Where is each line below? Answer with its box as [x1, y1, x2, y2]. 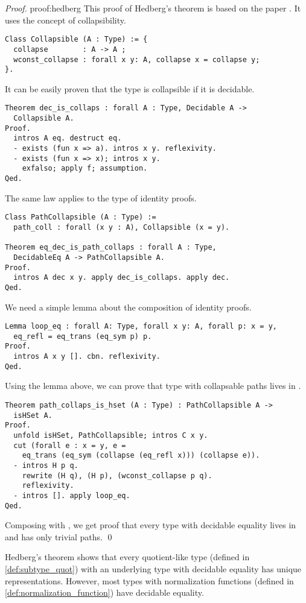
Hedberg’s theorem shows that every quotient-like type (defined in [5, 551, 250, 563]
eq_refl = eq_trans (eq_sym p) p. [13, 332, 152, 341]
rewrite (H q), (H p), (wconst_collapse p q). [22, 471, 212, 480]
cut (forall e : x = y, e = [13, 441, 126, 450]
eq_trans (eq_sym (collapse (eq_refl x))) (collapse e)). [22, 451, 260, 460]
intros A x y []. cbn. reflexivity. [13, 352, 161, 361]
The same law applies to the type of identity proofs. [5, 191, 197, 204]
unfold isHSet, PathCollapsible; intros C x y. [13, 431, 208, 440]
